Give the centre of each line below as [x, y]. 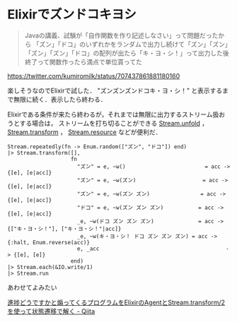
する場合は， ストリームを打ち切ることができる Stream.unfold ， [114, 123]
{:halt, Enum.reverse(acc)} [49, 242]
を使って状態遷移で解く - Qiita [51, 311]
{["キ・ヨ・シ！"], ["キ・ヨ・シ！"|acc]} [64, 229]
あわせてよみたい [32, 287]
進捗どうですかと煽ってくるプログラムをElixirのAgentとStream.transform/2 [116, 302]
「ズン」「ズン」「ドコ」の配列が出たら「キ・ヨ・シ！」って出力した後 [127, 53]
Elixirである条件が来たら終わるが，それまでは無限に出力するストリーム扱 [113, 114]
